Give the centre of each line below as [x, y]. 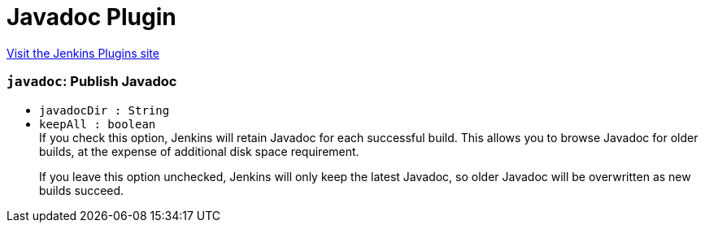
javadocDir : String [104, 110]
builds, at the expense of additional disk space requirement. [199, 151]
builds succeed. [82, 190]
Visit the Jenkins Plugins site [83, 53]
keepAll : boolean [98, 124]
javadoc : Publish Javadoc [92, 82]
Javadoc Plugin [91, 17]
